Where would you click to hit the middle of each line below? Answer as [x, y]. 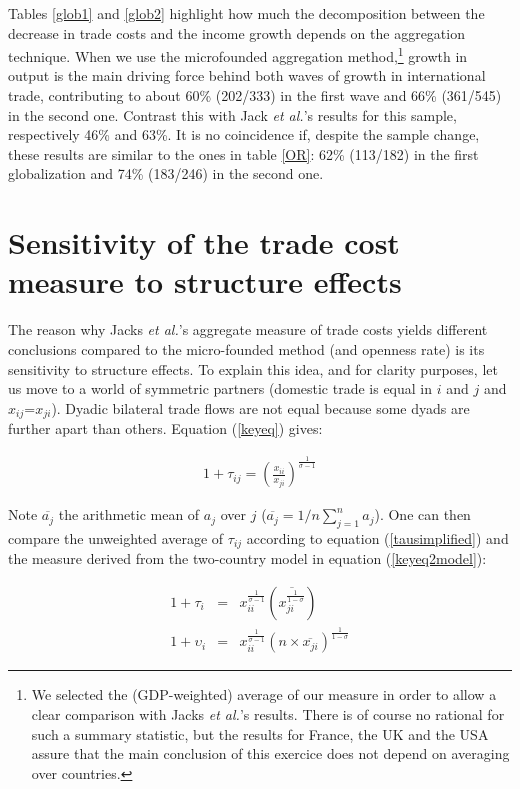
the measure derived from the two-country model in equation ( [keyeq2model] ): [247, 558]
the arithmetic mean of [129, 514]
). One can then [422, 514]
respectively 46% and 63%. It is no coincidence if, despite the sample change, [244, 134]
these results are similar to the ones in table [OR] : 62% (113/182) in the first [243, 153]
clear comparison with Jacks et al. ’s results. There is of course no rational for [268, 713]
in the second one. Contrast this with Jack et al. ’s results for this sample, [232, 114]
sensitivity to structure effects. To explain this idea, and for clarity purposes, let [253, 368]
